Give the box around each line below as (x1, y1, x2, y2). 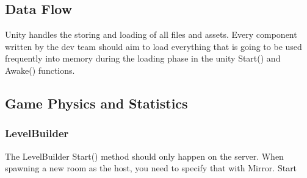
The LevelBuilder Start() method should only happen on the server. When (5, 149, 284, 162)
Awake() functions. (5, 63, 75, 76)
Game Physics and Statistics (5, 93, 188, 112)
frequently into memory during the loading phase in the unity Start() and (5, 52, 281, 65)
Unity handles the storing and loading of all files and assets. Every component (5, 28, 297, 41)
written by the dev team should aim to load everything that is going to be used (5, 40, 302, 52)
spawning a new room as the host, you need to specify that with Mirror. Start (5, 162, 297, 174)
